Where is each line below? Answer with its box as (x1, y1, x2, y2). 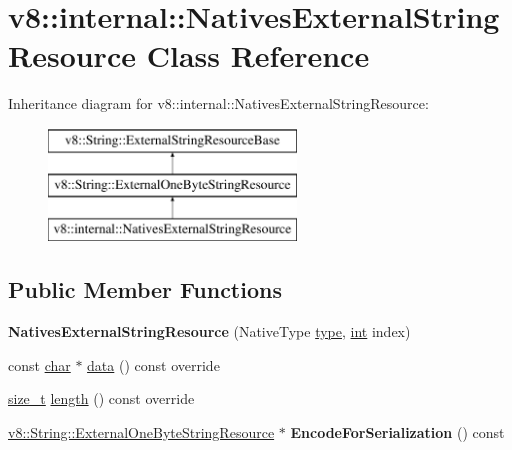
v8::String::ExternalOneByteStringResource (8, 421, 275, 442)
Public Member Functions (8, 274, 282, 305)
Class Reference (146, 35, 370, 76)
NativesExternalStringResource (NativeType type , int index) (8, 321, 411, 342)
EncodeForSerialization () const (290, 421, 505, 442)
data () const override (87, 354, 220, 375)
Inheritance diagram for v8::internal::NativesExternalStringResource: (8, 93, 429, 114)
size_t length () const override (8, 388, 195, 409)
